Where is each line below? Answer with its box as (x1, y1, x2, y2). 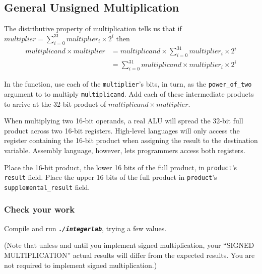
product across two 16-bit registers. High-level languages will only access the (4, 125, 240, 135)
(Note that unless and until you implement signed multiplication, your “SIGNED (4, 240, 254, 250)
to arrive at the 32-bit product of (4, 98, 106, 109)
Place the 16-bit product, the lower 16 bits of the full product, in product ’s (4, 162, 237, 172)
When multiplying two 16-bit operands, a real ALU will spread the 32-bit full (4, 115, 243, 126)
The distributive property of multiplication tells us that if (4, 23, 182, 34)
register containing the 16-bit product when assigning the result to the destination (4, 135, 258, 146)
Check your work (4, 203, 75, 216)
